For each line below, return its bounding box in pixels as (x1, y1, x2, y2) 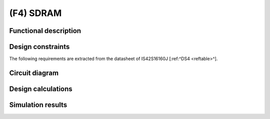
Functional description (9, 26, 81, 35)
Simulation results (9, 100, 67, 109)
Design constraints (9, 42, 70, 51)
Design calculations (9, 84, 72, 93)
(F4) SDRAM (9, 7, 62, 18)
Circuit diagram (9, 68, 59, 77)
